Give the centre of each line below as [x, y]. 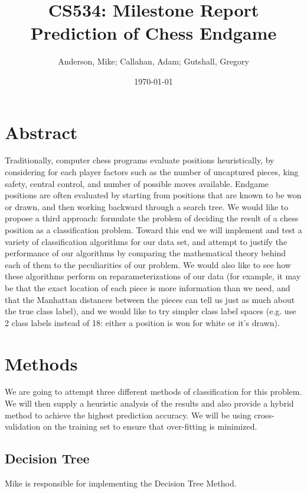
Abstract [41, 132]
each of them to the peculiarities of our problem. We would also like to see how [148, 264]
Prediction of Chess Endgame [153, 33]
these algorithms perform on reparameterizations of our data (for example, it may [153, 276]
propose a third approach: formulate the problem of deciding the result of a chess [152, 218]
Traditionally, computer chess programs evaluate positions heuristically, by [140, 160]
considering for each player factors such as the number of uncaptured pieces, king [152, 172]
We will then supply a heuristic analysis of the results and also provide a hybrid [149, 403]
